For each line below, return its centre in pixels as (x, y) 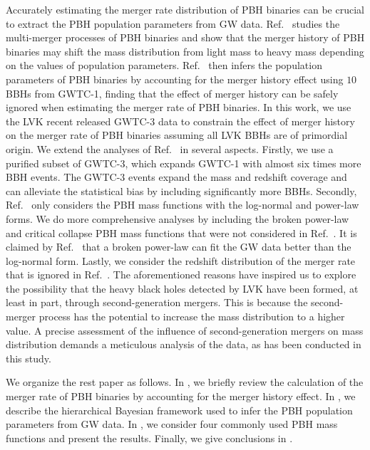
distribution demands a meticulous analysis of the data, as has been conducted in (184, 344)
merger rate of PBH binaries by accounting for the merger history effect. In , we (181, 396)
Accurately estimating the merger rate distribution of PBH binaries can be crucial (185, 9)
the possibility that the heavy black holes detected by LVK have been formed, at (182, 288)
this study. (29, 358)
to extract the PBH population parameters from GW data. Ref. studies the (173, 23)
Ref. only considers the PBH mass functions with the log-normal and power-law (183, 205)
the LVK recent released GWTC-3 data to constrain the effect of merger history (180, 121)
